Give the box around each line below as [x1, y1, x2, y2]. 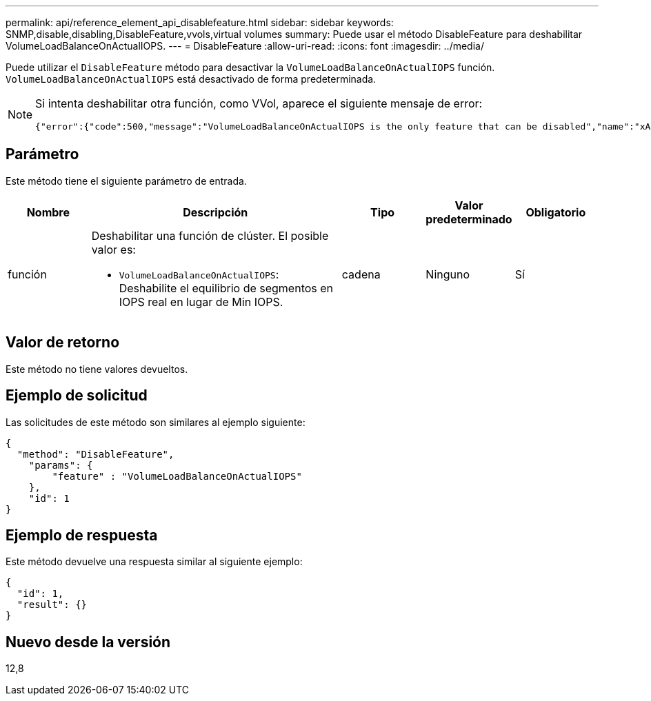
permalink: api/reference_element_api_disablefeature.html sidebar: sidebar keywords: [6, 17, 394, 28]
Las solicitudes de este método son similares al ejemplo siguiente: [6, 416, 306, 428]
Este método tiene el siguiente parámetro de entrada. [6, 174, 247, 187]
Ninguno [425, 267, 470, 281]
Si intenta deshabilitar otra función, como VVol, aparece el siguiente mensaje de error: [35, 96, 483, 110]
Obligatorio [525, 205, 586, 219]
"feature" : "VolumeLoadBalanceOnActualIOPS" [52, 470, 302, 482]
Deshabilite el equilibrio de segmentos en [119, 281, 334, 295]
